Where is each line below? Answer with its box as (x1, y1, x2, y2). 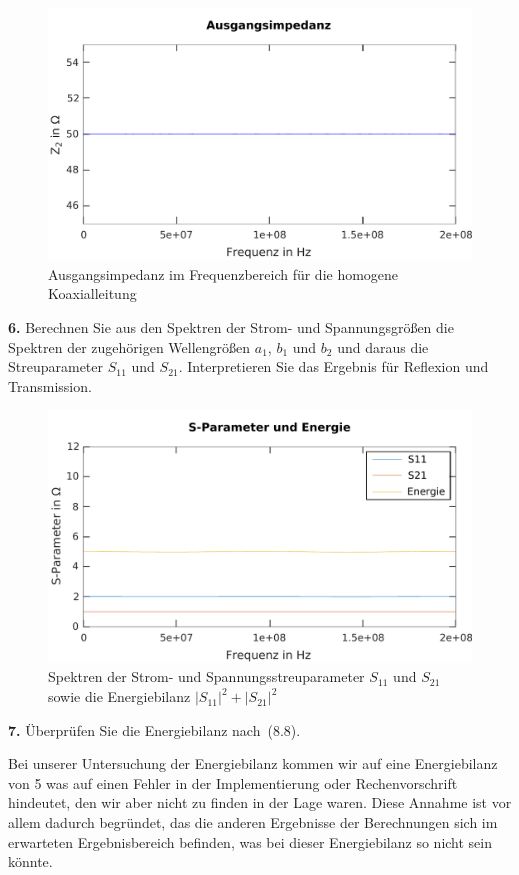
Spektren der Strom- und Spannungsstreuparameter (48, 666, 365, 687)
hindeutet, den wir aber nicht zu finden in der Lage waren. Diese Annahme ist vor (8, 792, 512, 813)
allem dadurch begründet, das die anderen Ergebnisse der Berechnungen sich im (8, 812, 498, 833)
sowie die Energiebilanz (48, 686, 191, 707)
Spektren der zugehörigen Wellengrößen (8, 336, 251, 357)
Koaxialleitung (48, 283, 137, 304)
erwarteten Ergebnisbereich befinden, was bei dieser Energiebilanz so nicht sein (8, 831, 493, 852)
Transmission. (8, 375, 92, 396)
